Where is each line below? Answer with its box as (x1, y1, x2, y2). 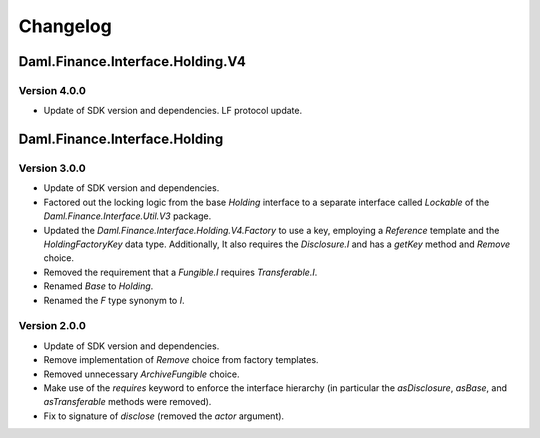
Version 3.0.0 (18, 161, 87, 175)
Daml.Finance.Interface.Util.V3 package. (43, 210, 212, 222)
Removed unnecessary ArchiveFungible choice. (43, 368, 240, 380)
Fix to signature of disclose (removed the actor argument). (43, 410, 285, 422)
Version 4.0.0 (18, 83, 87, 97)
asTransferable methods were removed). (43, 396, 212, 408)
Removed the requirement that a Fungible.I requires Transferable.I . (43, 266, 318, 278)
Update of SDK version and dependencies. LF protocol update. (43, 105, 303, 117)
